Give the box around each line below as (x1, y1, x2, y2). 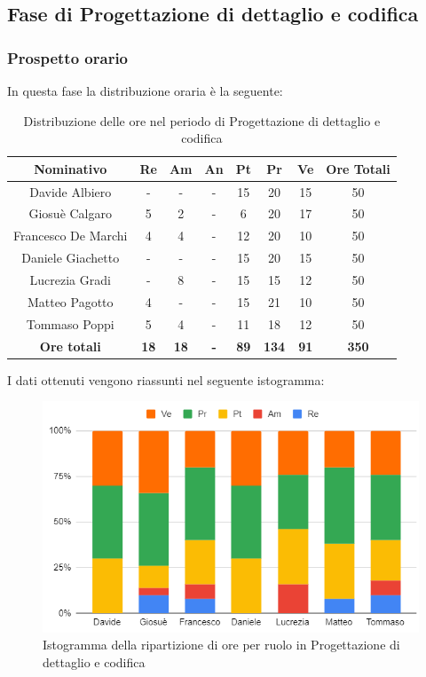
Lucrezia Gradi (29, 271, 111, 288)
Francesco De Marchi (13, 226, 128, 245)
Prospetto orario (7, 46, 129, 68)
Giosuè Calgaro (28, 204, 113, 223)
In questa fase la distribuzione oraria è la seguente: (7, 82, 283, 99)
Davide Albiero (29, 182, 112, 201)
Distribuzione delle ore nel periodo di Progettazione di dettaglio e (23, 111, 381, 130)
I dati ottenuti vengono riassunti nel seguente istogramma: (7, 370, 325, 389)
